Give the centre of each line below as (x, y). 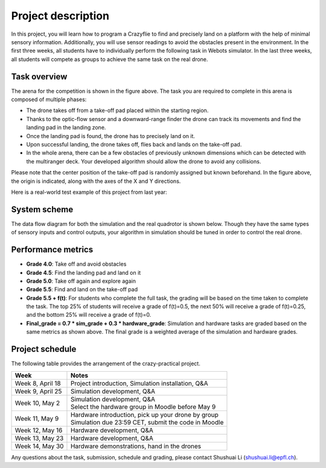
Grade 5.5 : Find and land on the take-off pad (82, 289)
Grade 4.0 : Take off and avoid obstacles (76, 264)
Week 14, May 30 (39, 446)
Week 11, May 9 (37, 418)
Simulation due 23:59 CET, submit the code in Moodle (147, 422)
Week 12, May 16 (39, 430)
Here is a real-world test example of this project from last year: (89, 192)
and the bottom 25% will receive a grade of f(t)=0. (89, 315)
